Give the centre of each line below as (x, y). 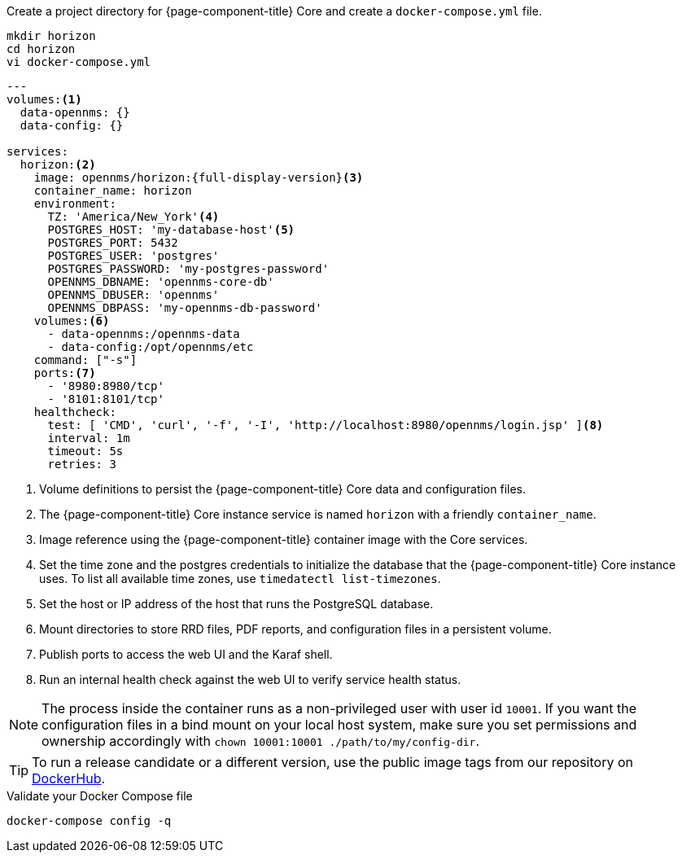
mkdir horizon (51, 36)
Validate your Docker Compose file (100, 796)
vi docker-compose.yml (79, 62)
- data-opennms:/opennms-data (144, 334)
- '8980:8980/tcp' (106, 386)
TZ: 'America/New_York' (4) (133, 217)
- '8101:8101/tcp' (106, 399)
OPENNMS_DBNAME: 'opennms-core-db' (161, 282)
